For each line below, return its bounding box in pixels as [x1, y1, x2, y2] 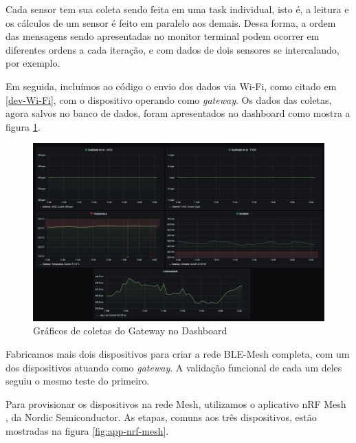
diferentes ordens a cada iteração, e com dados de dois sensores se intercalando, [5, 42, 340, 56]
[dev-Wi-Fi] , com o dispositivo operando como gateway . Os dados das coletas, [5, 92, 332, 107]
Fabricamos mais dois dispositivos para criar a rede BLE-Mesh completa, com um [5, 346, 350, 360]
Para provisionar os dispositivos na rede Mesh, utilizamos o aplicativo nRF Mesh [5, 396, 346, 411]
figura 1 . [5, 119, 41, 133]
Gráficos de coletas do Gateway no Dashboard [33, 323, 227, 338]
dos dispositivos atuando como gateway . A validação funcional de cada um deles [5, 360, 342, 374]
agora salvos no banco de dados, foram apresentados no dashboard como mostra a [5, 106, 351, 120]
